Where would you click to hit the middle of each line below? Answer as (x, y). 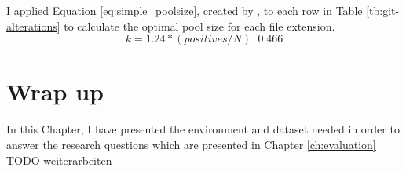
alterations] (33, 25)
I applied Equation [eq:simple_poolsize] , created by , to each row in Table (185, 10)
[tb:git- (383, 10)
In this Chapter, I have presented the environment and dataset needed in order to (203, 129)
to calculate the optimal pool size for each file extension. (199, 25)
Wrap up (55, 91)
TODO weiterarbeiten (59, 160)
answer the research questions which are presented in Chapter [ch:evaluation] (191, 144)
